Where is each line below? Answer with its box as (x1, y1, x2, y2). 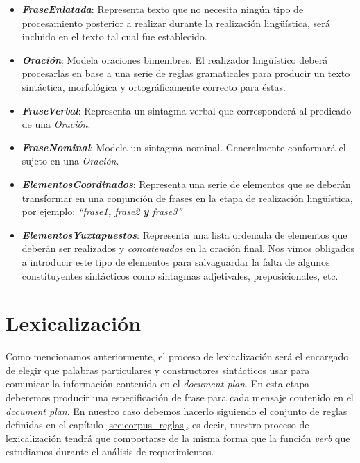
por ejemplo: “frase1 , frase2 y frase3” (22, 204, 182, 219)
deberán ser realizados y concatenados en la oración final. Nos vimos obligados (22, 241, 355, 255)
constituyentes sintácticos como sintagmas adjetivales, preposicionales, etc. (22, 268, 338, 283)
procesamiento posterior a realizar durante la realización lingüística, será (22, 15, 330, 30)
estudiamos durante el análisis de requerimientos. (6, 444, 214, 459)
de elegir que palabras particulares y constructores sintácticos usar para (6, 362, 310, 377)
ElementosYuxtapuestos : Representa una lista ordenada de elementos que (22, 227, 348, 242)
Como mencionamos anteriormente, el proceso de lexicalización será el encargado (6, 349, 349, 364)
